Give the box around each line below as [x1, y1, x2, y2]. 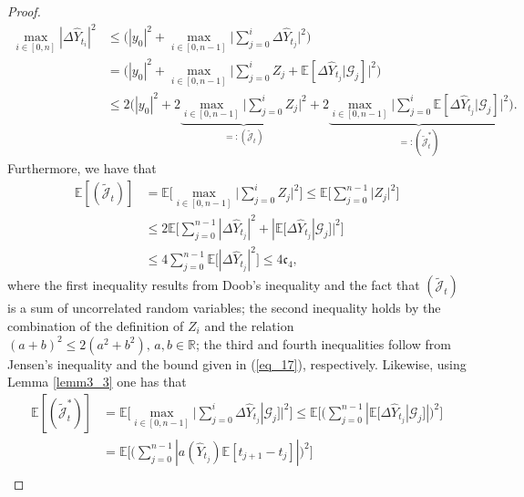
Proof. [7, 2, 41, 20]
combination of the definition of [7, 316, 184, 336]
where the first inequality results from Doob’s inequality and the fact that [7, 275, 420, 295]
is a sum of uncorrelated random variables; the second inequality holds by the [7, 298, 441, 317]
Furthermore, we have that [7, 159, 157, 178]
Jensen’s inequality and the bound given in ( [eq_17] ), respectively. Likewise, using [7, 354, 467, 373]
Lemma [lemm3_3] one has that [7, 372, 187, 391]
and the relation [204, 316, 294, 336]
